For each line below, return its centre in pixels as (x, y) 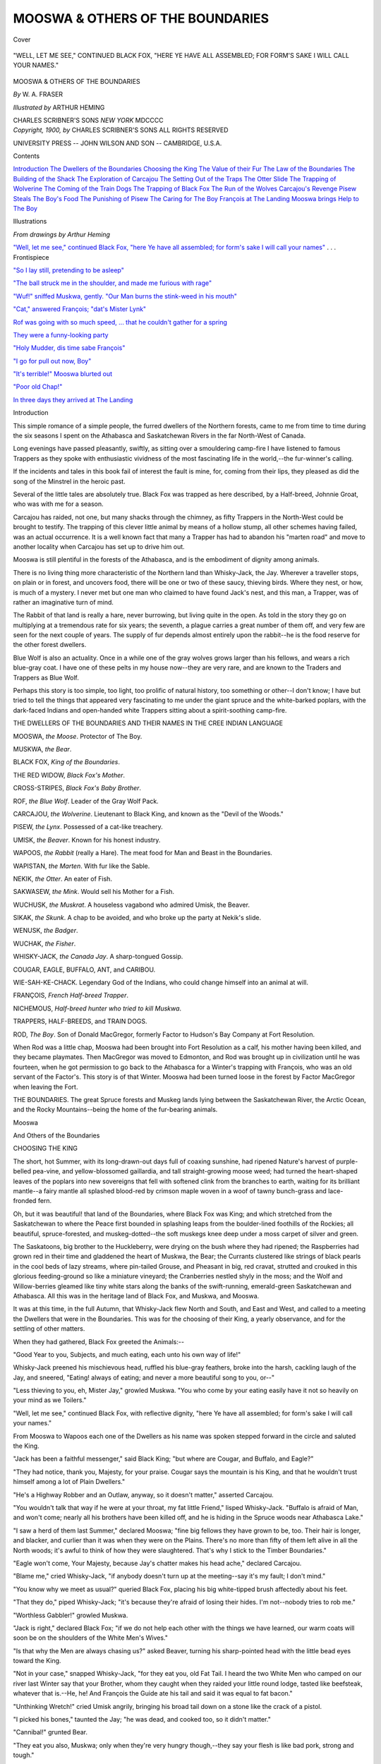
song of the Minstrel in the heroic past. (69, 481)
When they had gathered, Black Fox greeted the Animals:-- (99, 1341)
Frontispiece (31, 257)
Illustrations (30, 222)
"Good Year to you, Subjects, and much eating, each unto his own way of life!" (127, 1354)
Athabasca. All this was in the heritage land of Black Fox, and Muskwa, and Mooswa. (136, 1295)
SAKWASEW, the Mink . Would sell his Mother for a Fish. (94, 892)
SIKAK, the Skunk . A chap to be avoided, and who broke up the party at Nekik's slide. (137, 918)
